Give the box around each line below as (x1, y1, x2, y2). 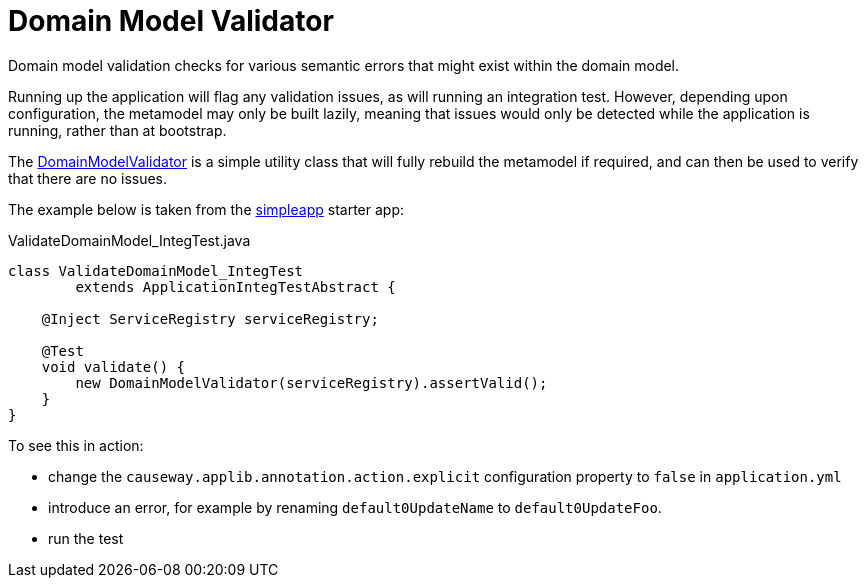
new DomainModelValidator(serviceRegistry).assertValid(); (75, 374, 548, 391)
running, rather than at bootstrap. (8, 121, 227, 139)
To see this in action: (8, 436, 144, 454)
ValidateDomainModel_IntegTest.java (8, 231, 251, 249)
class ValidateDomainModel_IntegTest (8, 262, 304, 279)
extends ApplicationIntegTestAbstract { (75, 278, 396, 295)
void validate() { (41, 358, 186, 375)
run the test (48, 529, 124, 547)
